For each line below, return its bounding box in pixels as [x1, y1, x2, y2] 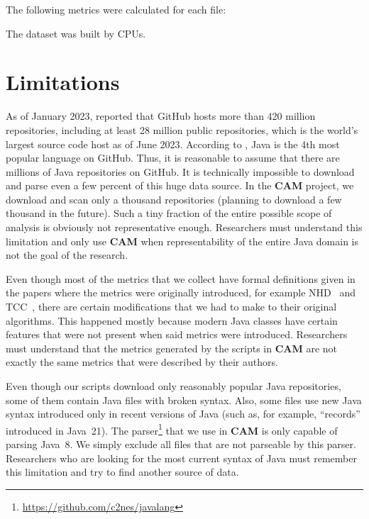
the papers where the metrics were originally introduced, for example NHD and [6, 285, 356, 300]
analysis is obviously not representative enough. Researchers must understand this [6, 220, 363, 235]
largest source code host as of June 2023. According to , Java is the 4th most [6, 136, 340, 151]
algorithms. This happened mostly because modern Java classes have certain [6, 313, 338, 328]
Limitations [6, 67, 120, 96]
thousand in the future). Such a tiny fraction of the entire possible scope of [6, 206, 332, 221]
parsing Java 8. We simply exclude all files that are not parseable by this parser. [6, 437, 356, 452]
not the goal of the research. [6, 247, 128, 262]
